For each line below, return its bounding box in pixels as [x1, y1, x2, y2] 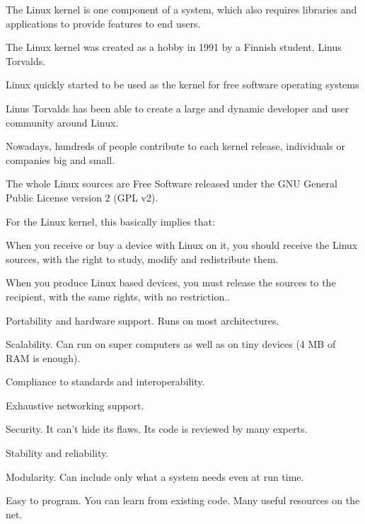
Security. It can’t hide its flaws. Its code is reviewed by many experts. [6, 421, 308, 436]
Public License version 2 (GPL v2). [6, 190, 158, 204]
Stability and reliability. [6, 446, 109, 460]
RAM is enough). [6, 350, 81, 365]
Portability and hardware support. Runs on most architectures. [6, 313, 279, 327]
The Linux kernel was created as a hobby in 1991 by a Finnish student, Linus [6, 40, 342, 54]
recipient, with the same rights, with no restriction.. [6, 289, 230, 303]
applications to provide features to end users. [6, 16, 201, 30]
